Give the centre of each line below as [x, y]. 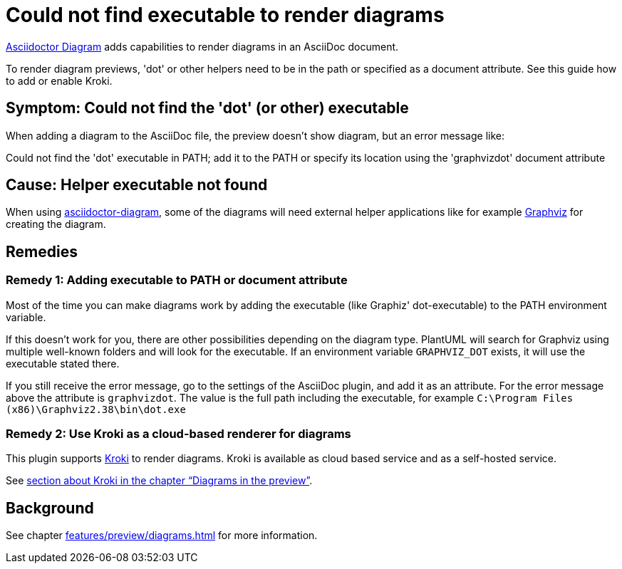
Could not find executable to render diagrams [225, 15]
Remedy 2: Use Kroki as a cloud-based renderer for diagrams [178, 434]
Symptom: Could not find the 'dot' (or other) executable [207, 108]
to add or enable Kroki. [59, 80]
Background [50, 508]
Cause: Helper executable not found [137, 185]
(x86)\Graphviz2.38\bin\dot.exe [96, 409]
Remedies [42, 251]
